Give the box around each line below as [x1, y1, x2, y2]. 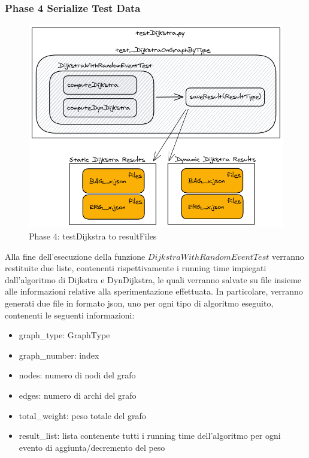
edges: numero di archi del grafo [19, 389, 137, 401]
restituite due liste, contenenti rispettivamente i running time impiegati [5, 262, 266, 274]
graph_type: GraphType [19, 329, 110, 341]
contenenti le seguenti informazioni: [5, 308, 135, 321]
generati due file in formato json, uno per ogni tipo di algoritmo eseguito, [5, 296, 274, 309]
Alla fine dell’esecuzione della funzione [5, 250, 146, 262]
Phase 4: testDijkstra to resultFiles [29, 230, 157, 242]
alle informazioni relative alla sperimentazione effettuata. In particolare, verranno [5, 285, 303, 298]
